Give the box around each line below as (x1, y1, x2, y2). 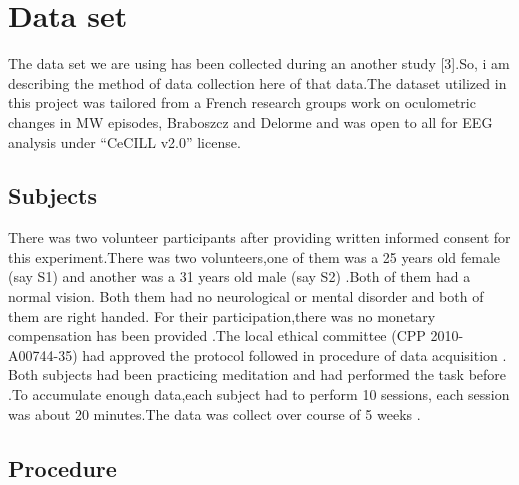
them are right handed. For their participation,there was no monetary (8, 305, 436, 326)
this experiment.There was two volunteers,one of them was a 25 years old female (8, 246, 501, 267)
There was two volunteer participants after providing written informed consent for (8, 227, 511, 248)
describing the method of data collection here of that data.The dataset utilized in (8, 72, 507, 93)
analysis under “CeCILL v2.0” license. (8, 131, 241, 152)
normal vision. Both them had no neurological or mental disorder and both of (8, 286, 484, 307)
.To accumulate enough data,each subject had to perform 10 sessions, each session (8, 384, 510, 405)
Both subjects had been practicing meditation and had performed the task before (8, 364, 507, 385)
